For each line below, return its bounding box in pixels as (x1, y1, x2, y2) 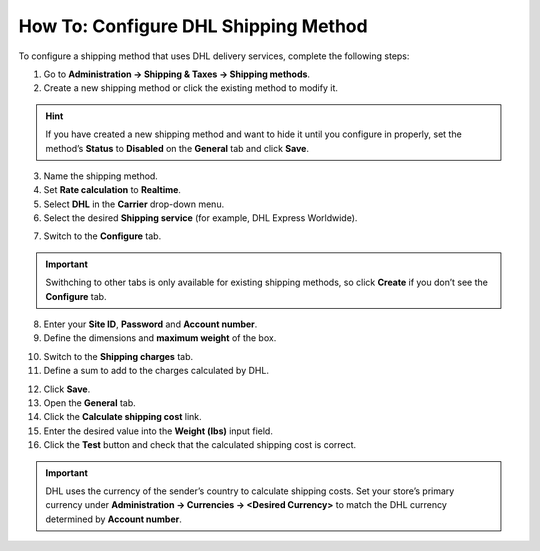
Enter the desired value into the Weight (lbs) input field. (43, 425, 274, 437)
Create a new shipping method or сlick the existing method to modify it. (43, 82, 339, 94)
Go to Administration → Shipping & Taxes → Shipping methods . (43, 68, 310, 80)
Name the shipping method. (43, 170, 159, 182)
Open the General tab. (43, 396, 137, 409)
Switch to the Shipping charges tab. (43, 350, 194, 362)
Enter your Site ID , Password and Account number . (43, 318, 258, 330)
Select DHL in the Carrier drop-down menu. (43, 198, 225, 210)
